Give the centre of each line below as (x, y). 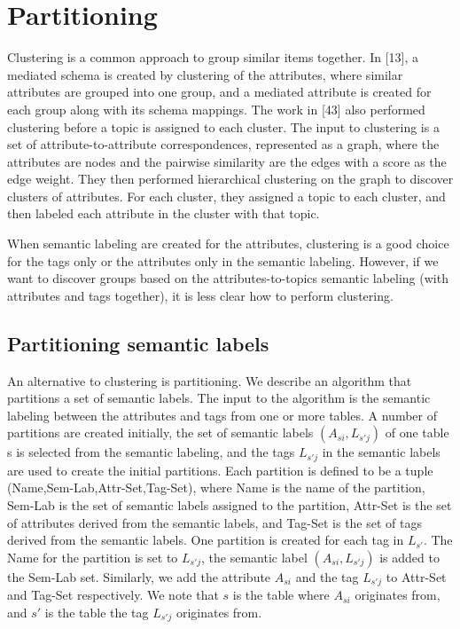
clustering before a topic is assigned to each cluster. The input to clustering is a (223, 126)
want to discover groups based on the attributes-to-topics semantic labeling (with (228, 278)
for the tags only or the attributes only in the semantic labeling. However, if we (223, 260)
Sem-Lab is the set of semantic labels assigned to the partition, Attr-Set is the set (230, 505)
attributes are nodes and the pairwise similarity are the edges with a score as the (227, 161)
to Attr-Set (416, 576)
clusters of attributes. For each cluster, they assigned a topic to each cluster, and (226, 196)
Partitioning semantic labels (138, 343)
